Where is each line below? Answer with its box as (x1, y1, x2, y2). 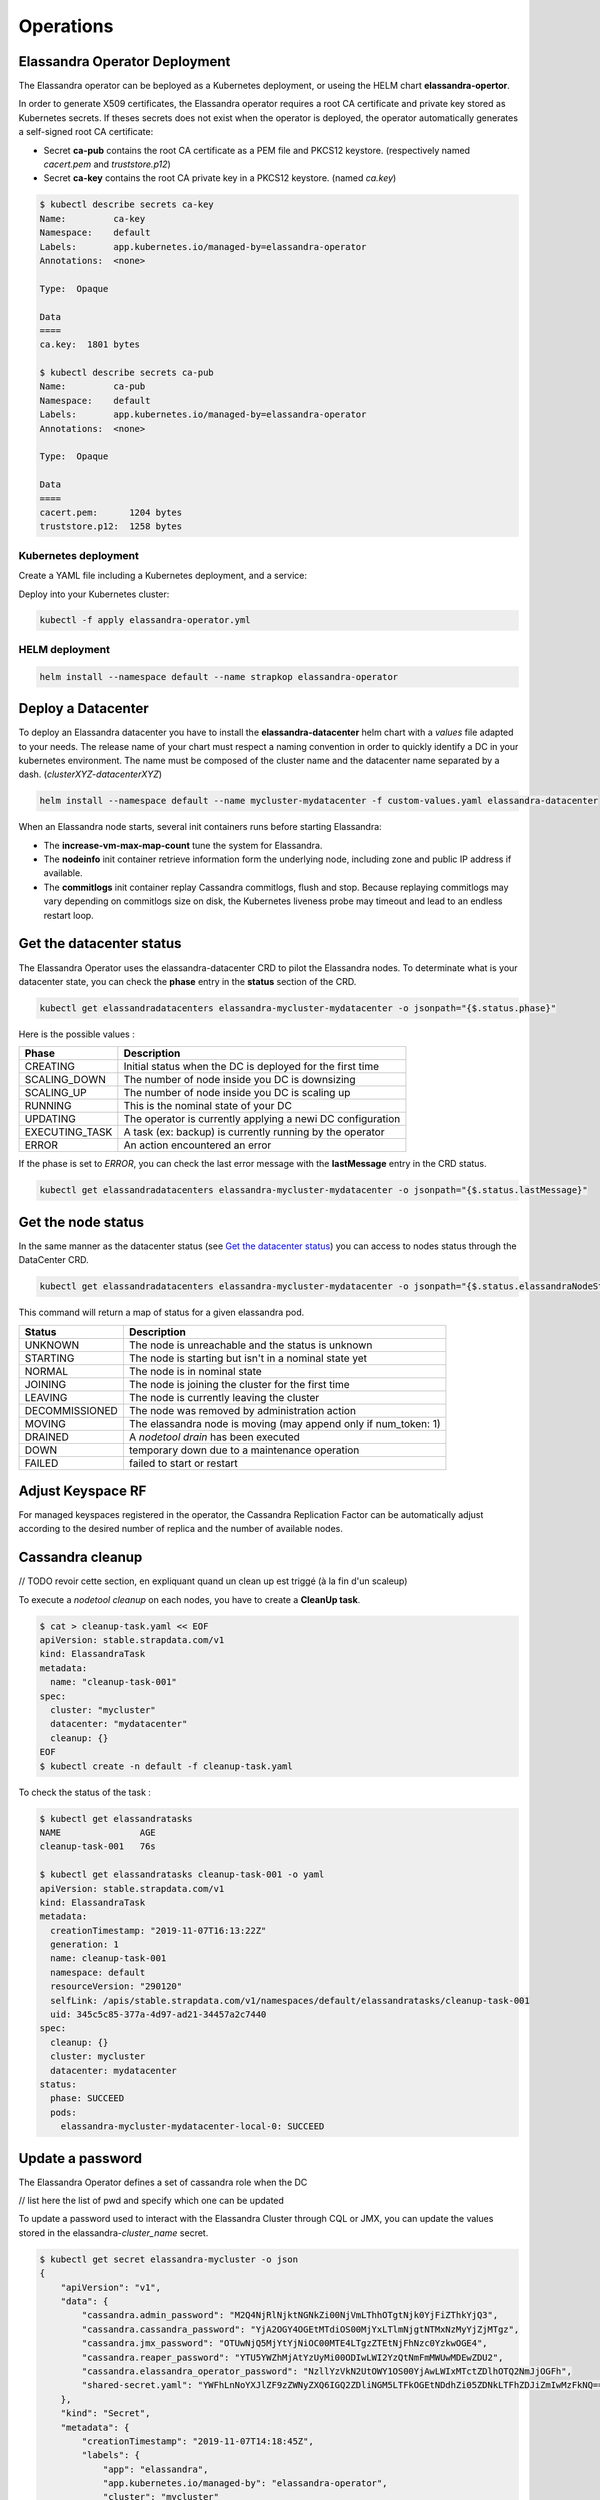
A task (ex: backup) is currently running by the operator (123, 1125, 385, 1139)
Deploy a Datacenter (18, 700, 149, 717)
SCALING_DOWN (24, 1073, 107, 1087)
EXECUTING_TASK (24, 1125, 113, 1139)
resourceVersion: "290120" (50, 1981, 183, 1992)
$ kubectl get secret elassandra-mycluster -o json (39, 2253, 299, 2265)
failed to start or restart (128, 1456, 239, 1470)
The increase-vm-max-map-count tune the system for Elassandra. (43, 839, 323, 851)
